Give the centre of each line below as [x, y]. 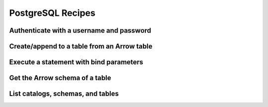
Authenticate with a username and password [80, 30]
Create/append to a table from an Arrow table [81, 46]
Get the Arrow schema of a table [60, 78]
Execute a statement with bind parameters [76, 62]
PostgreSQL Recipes [52, 13]
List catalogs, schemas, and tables [64, 94]
